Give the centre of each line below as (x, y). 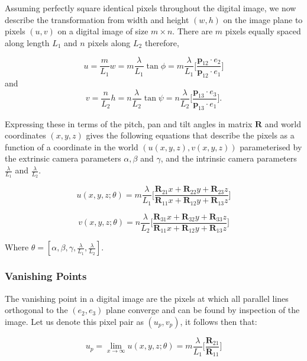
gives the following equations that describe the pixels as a (190, 135)
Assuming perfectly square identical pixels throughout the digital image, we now (151, 8)
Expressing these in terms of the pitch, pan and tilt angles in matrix (129, 123)
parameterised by (271, 146)
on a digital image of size (103, 31)
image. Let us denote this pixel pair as (74, 321)
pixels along (109, 42)
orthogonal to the (36, 310)
